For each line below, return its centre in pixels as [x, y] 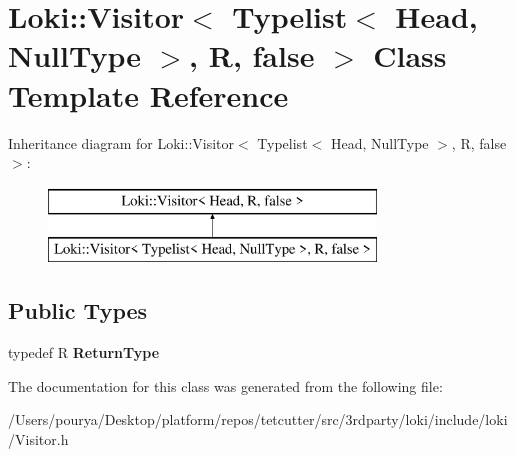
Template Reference [148, 94]
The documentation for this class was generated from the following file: [225, 385]
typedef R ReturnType [84, 352]
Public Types [78, 310]
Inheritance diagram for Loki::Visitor [121, 142]
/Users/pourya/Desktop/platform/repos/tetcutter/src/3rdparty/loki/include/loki [258, 419]
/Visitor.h [38, 438]
